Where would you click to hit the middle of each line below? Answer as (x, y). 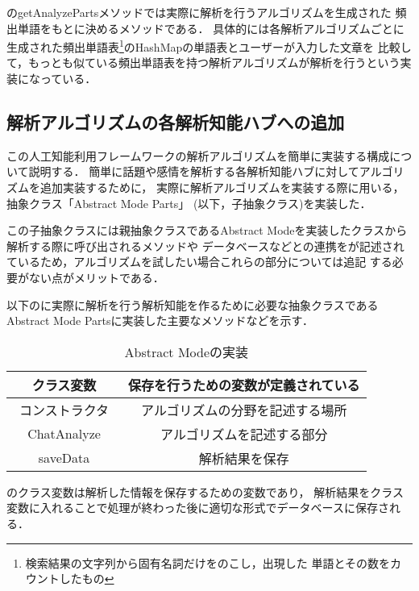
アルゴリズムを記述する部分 (244, 434)
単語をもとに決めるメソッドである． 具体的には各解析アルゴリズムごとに (211, 28)
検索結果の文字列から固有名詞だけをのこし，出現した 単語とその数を (208, 562)
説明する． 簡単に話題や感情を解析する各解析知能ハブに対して (194, 171)
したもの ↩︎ (87, 579)
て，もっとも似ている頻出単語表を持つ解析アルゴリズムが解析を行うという (203, 62)
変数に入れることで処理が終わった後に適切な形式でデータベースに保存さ (198, 508)
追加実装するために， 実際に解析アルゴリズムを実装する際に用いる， (222, 187)
